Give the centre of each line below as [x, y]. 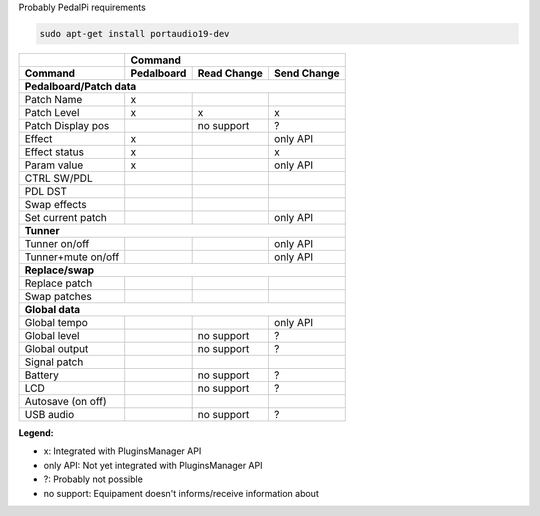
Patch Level [52, 112]
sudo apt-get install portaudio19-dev [134, 33]
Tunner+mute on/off [72, 257]
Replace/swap [59, 270]
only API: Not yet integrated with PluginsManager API [153, 465]
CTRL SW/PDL [59, 178]
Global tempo [56, 322]
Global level [52, 335]
